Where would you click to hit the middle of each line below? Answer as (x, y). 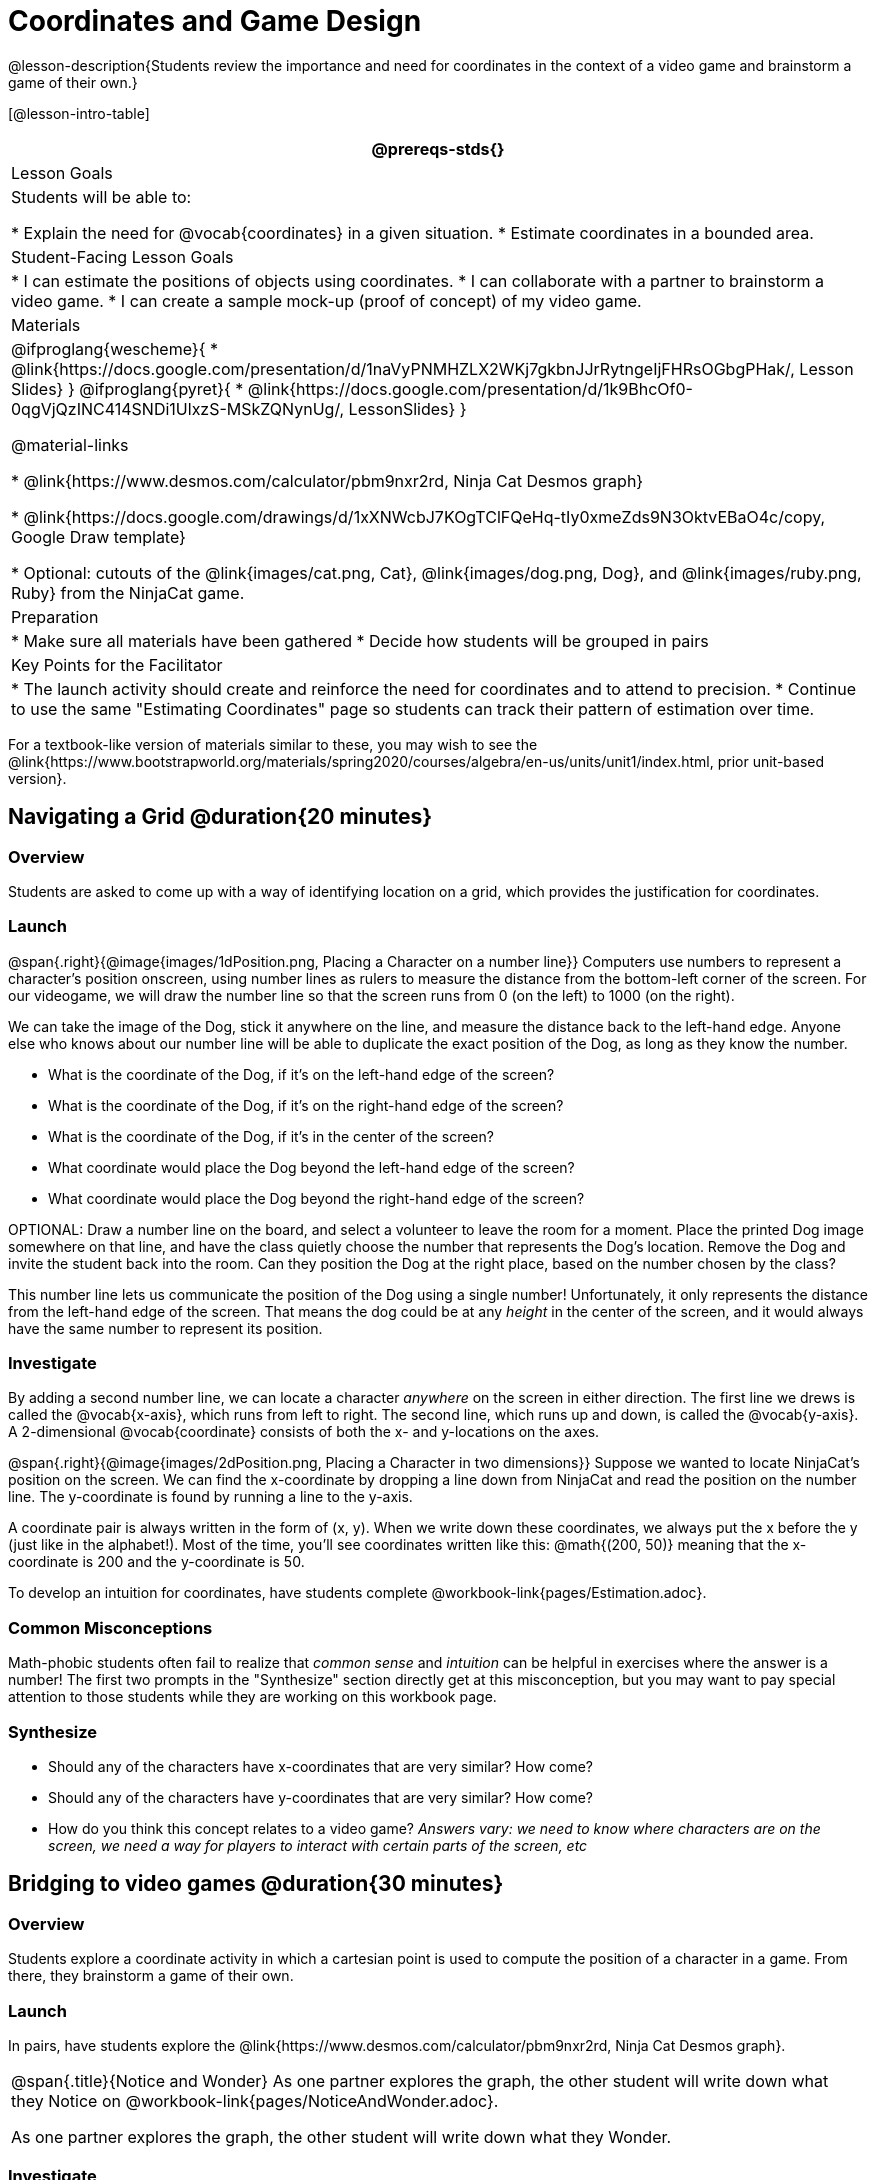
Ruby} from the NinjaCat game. (128, 592)
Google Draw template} (98, 536)
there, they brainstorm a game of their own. (151, 1976)
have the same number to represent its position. (165, 1328)
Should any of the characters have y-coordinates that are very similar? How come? (321, 1797)
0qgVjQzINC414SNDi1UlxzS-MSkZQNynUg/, (178, 408)
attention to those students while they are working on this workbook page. (252, 1697)
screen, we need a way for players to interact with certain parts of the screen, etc (318, 1845)
